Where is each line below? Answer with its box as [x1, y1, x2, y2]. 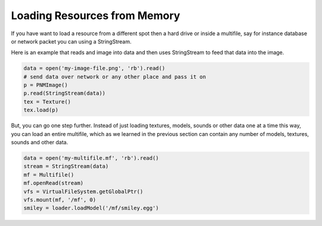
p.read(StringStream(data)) [23, 90, 106, 97]
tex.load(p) [23, 107, 59, 113]
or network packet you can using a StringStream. [11, 38, 132, 45]
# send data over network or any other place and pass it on [23, 73, 206, 80]
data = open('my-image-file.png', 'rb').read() [23, 65, 165, 72]
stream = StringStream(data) [23, 163, 109, 170]
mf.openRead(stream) [23, 179, 83, 187]
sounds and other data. [11, 139, 69, 146]
